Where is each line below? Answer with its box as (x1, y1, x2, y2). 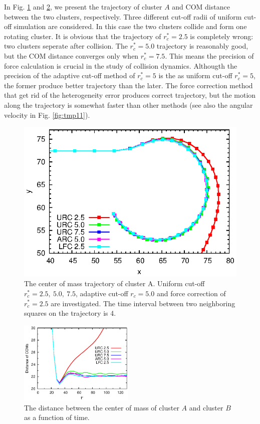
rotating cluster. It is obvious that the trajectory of (4, 31, 161, 41)
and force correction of (156, 288, 226, 298)
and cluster (189, 402, 223, 412)
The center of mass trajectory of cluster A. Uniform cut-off (24, 278, 205, 289)
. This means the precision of (165, 50, 254, 61)
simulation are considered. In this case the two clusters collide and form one (14, 21, 247, 32)
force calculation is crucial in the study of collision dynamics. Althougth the (4, 60, 237, 71)
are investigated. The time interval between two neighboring (51, 298, 235, 308)
